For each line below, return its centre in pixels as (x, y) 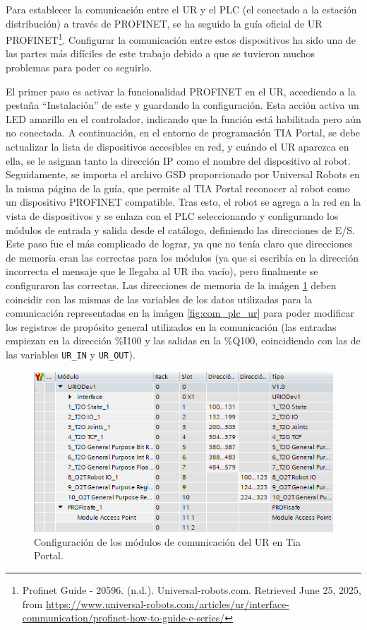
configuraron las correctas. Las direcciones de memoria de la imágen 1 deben (171, 285)
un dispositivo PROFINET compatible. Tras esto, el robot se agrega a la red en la (183, 202)
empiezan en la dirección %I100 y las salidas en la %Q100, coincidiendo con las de (183, 340)
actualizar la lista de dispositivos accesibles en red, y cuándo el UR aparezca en (178, 146)
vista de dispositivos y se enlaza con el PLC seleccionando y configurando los (172, 215)
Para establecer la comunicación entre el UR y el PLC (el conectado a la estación (181, 9)
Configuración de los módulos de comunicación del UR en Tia (167, 541)
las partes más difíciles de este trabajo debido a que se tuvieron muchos (161, 53)
